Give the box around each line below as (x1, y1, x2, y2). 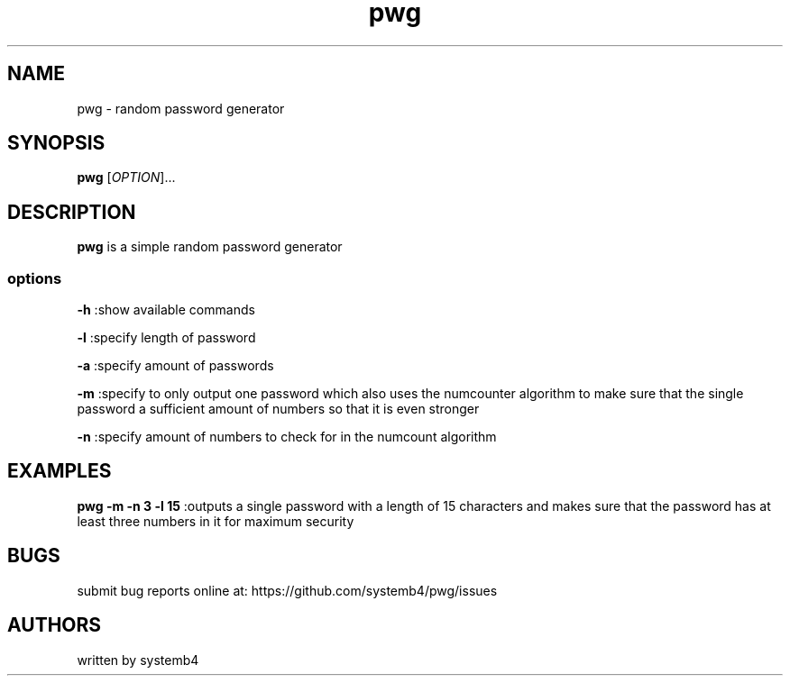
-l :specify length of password (77, 330, 256, 346)
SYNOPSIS (7, 132, 106, 155)
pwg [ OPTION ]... (77, 169, 176, 186)
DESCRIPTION (7, 200, 136, 223)
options (7, 269, 62, 287)
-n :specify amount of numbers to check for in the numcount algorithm (77, 429, 497, 445)
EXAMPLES (7, 460, 112, 483)
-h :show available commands (77, 302, 255, 318)
